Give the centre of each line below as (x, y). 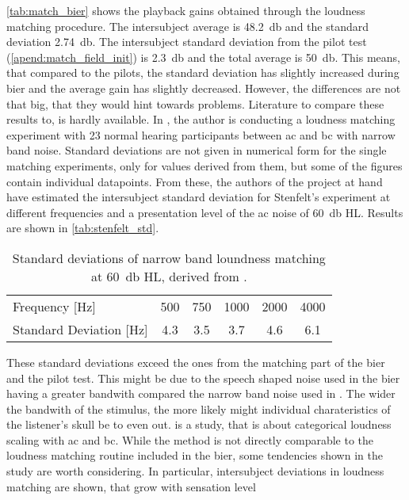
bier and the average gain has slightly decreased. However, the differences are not (204, 88)
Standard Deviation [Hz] (80, 329)
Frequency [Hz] (54, 306)
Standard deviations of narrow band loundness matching (169, 258)
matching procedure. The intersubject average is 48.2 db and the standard (188, 26)
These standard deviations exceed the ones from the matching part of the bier (196, 362)
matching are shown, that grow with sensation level (131, 486)
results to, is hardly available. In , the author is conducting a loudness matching (201, 119)
